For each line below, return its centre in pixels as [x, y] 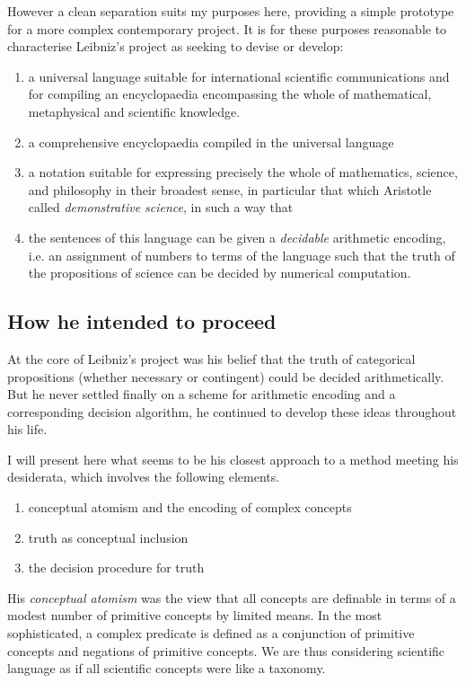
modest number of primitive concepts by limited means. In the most [195, 615]
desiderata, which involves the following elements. [144, 477]
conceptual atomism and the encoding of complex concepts [190, 507]
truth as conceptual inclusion [108, 537]
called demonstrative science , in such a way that [161, 207]
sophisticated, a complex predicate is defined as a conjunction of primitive [211, 633]
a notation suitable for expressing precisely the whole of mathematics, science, [243, 172]
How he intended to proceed [142, 321]
